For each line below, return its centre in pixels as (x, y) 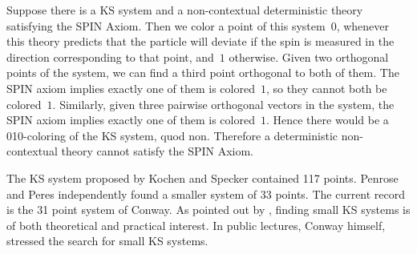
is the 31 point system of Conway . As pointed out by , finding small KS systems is (208, 210)
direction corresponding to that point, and (110, 56)
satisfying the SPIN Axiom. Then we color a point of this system (166, 25)
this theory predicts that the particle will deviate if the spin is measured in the (200, 41)
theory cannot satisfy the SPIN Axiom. (158, 151)
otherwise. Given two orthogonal (309, 56)
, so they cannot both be (326, 88)
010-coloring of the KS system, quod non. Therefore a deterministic (172, 135)
